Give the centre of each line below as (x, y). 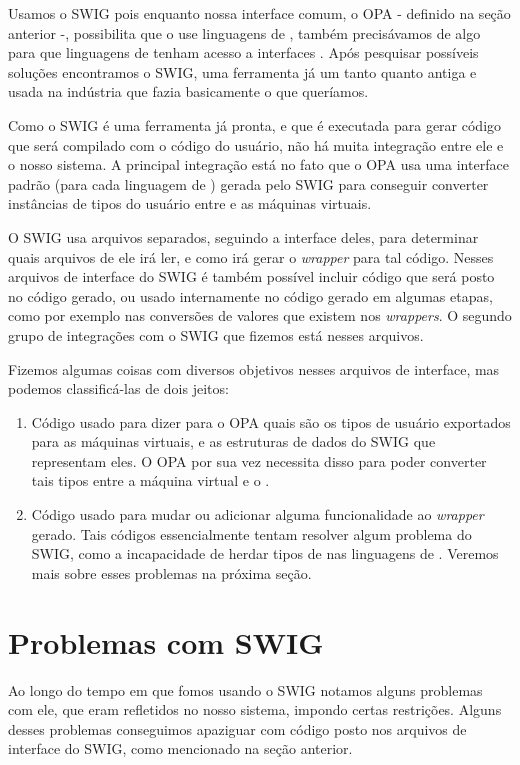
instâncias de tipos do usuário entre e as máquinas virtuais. (190, 203)
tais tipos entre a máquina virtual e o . (150, 480)
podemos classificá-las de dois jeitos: (118, 388)
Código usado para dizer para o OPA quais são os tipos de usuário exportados (271, 421)
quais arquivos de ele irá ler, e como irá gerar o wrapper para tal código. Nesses (251, 256)
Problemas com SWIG (166, 641)
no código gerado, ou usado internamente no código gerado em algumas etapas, (250, 295)
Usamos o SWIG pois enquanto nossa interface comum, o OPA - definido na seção (259, 13)
